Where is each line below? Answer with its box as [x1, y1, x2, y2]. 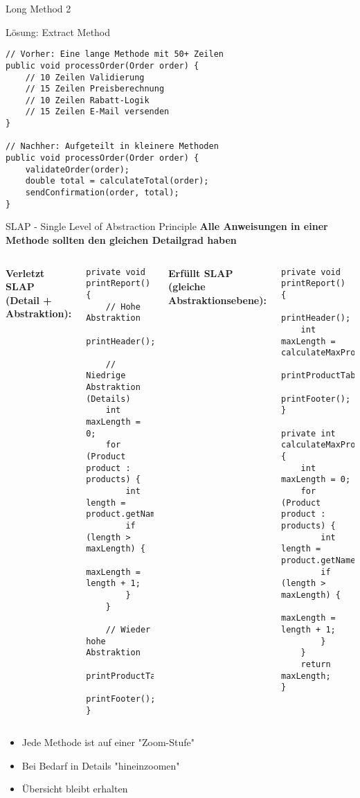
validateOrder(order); [25, 164, 129, 175]
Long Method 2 [6, 1, 71, 15]
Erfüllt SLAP [168, 265, 233, 280]
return [300, 659, 331, 669]
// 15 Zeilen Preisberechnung [25, 84, 165, 94]
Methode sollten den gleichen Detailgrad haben [6, 232, 237, 247]
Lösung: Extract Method [6, 24, 111, 39]
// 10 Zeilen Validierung [25, 72, 145, 82]
